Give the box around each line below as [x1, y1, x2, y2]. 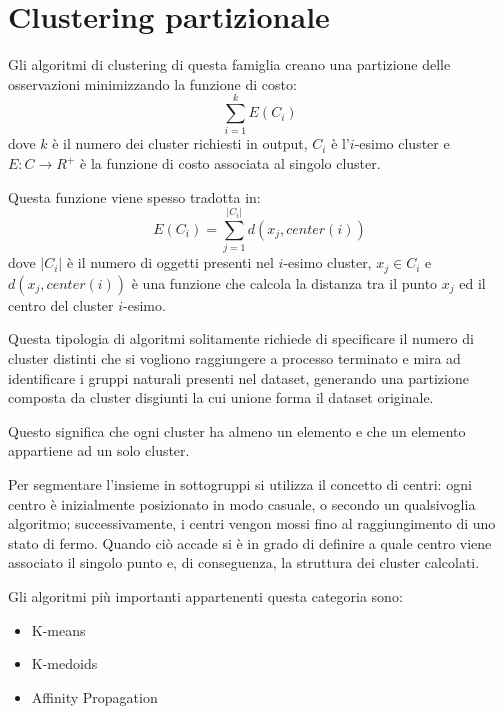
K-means [31, 619, 86, 640]
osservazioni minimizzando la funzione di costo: [8, 73, 297, 94]
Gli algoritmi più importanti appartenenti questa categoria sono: [8, 585, 403, 606]
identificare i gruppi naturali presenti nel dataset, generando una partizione [8, 367, 469, 388]
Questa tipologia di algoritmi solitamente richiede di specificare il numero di [8, 328, 474, 349]
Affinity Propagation [31, 686, 158, 707]
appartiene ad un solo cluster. [8, 440, 190, 461]
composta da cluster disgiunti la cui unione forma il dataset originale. [8, 387, 434, 408]
